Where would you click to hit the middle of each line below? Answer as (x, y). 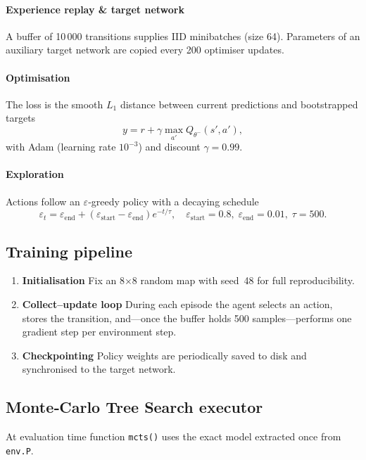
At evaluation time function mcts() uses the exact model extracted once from (173, 436)
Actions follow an (43, 201)
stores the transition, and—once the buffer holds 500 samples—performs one (187, 318)
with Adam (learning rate (61, 147)
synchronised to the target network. (99, 369)
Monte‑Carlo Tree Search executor (134, 407)
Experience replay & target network (95, 9)
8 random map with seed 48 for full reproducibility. (243, 280)
